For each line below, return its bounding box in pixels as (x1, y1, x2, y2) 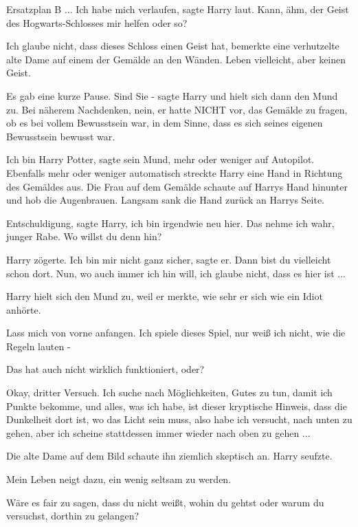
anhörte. (6, 302, 41, 316)
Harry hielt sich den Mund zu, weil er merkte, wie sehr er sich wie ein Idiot (6, 289, 323, 303)
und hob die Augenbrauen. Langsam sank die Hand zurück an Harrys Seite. (6, 193, 325, 207)
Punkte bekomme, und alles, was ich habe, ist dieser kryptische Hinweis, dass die (6, 398, 347, 413)
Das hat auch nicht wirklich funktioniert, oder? (6, 362, 205, 376)
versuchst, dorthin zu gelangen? (6, 508, 139, 523)
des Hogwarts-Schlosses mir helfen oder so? (6, 15, 188, 30)
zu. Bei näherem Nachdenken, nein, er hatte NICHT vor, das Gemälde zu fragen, (6, 102, 348, 116)
